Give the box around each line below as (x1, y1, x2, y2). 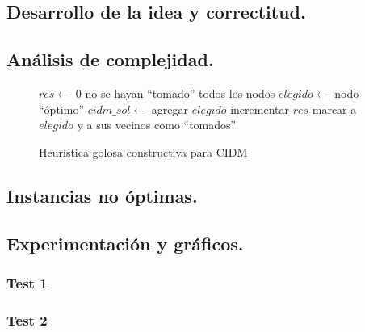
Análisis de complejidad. (6, 47, 214, 72)
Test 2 (6, 309, 48, 330)
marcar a (312, 100, 357, 117)
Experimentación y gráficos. (6, 230, 244, 255)
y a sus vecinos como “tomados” (77, 116, 237, 133)
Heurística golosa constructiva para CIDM (39, 143, 248, 160)
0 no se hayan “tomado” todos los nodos (75, 84, 275, 101)
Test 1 (6, 272, 48, 292)
